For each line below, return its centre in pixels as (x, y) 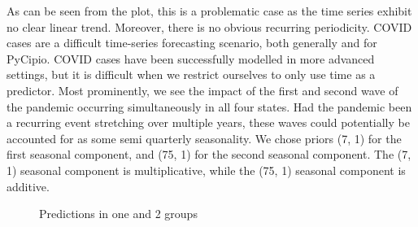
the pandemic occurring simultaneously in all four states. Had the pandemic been (209, 106)
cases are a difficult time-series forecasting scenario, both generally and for (192, 43)
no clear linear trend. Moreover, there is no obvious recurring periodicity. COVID (209, 26)
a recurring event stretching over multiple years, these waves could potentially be (208, 122)
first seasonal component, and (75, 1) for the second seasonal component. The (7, (209, 154)
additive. (28, 186)
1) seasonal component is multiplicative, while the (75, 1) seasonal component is (206, 170)
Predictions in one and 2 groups (118, 214)
